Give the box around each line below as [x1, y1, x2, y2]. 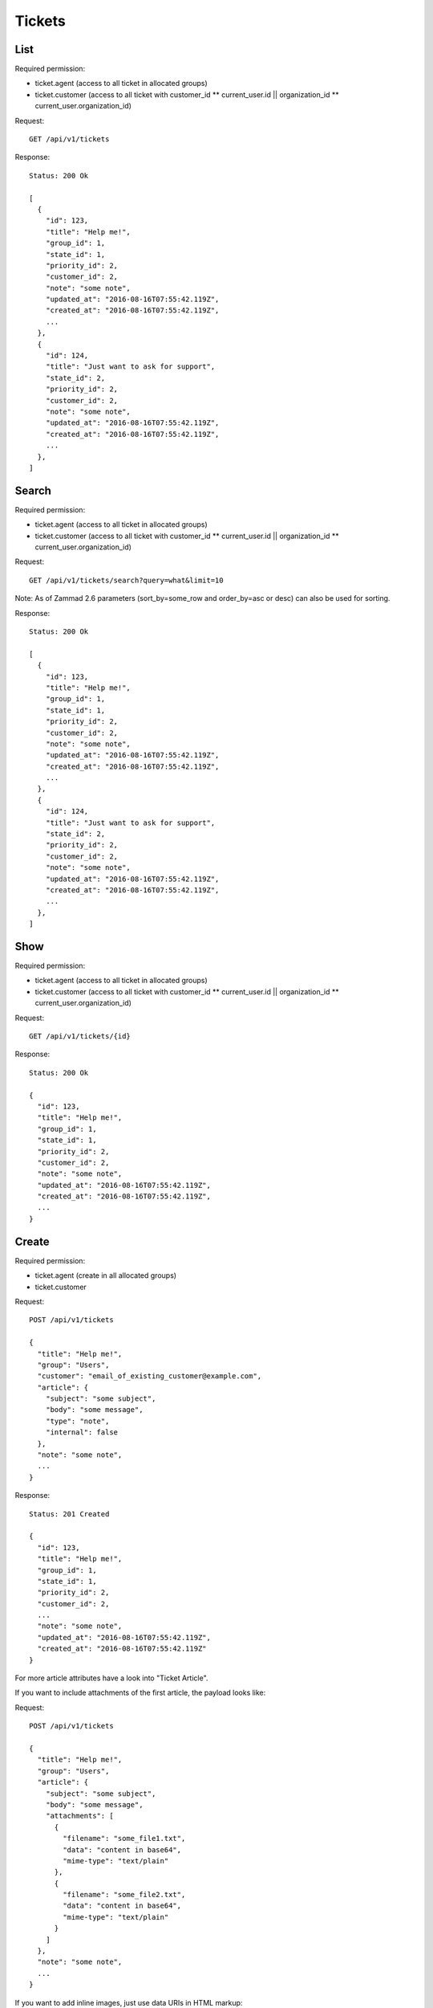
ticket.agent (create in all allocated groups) [34, 1271, 176, 1280]
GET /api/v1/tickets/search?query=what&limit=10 [29, 575, 224, 585]
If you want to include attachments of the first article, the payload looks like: [14, 1688, 266, 1698]
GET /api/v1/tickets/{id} [29, 1032, 132, 1040]
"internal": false [45, 1428, 119, 1437]
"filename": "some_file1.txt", [63, 1834, 186, 1843]
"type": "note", [45, 1416, 110, 1426]
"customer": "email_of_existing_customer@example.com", [37, 1372, 262, 1381]
